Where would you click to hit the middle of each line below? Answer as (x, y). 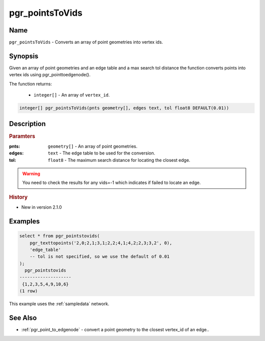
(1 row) (28, 291)
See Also (23, 318)
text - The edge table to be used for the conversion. (102, 153)
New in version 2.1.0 (42, 207)
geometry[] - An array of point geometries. (93, 146)
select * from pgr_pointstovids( (60, 236)
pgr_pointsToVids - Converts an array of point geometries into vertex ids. (86, 42)
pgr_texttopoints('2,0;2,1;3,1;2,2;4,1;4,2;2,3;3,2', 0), (101, 243)
